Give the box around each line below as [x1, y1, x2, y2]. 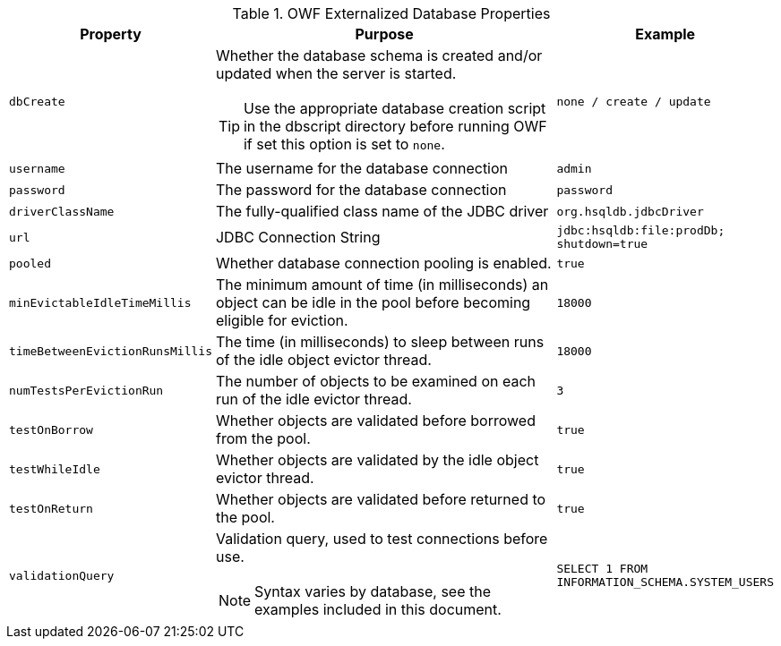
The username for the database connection [215, 159, 509, 177]
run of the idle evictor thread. [215, 390, 412, 408]
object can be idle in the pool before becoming [215, 293, 531, 311]
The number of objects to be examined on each [215, 372, 536, 390]
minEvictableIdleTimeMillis [9, 295, 192, 310]
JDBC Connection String [215, 228, 381, 246]
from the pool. [215, 429, 311, 447]
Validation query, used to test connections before [215, 530, 548, 548]
